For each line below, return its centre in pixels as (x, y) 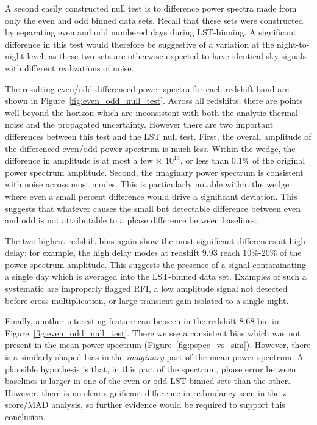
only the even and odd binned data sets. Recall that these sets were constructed (154, 20)
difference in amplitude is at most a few (79, 160)
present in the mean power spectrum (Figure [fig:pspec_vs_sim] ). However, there (158, 345)
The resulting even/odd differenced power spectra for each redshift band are (147, 88)
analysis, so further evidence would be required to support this (168, 405)
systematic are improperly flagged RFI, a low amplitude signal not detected (146, 289)
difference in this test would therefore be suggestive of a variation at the (140, 44)
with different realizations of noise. (69, 67)
